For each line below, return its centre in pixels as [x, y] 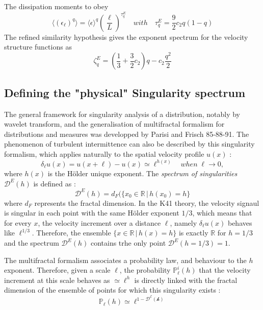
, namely [183, 222]
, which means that [222, 213]
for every [18, 222]
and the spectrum [32, 243]
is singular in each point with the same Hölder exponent [92, 213]
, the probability [145, 270]
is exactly [193, 233]
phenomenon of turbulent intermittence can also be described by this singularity [129, 144]
